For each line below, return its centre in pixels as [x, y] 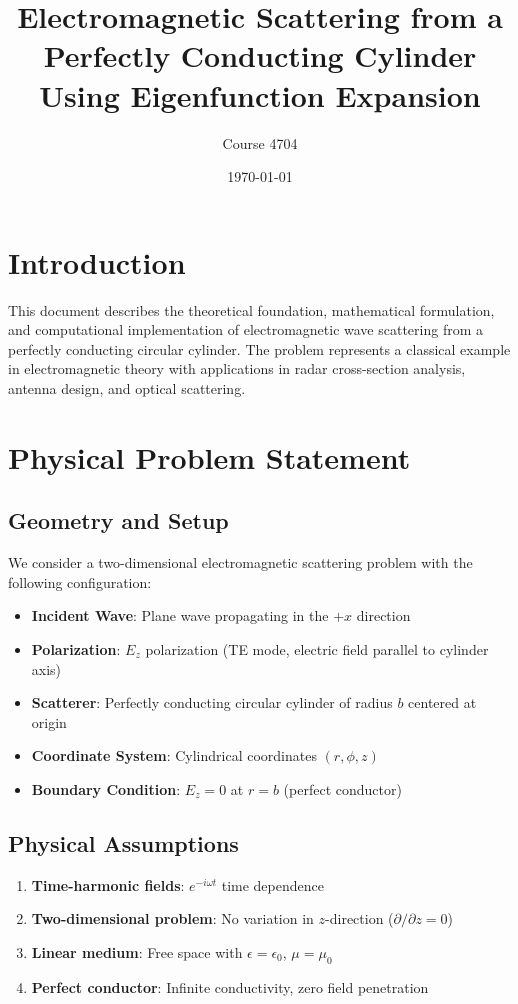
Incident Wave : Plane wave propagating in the [180, 615]
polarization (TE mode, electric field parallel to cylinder [317, 648]
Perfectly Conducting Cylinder [260, 55]
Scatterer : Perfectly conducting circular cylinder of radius [212, 702]
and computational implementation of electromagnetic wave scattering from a [246, 329]
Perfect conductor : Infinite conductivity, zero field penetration [230, 986]
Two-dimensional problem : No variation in [172, 918]
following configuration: [80, 581]
